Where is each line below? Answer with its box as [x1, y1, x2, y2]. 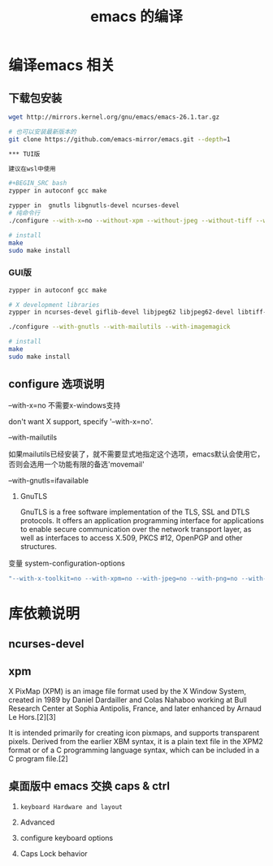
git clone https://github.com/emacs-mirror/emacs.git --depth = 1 [8, 135, 231, 143]
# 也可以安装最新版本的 [8, 128, 77, 136]
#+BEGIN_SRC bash [8, 180, 67, 188]
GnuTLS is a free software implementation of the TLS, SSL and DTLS [19, 507, 250, 517]
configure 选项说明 [8, 377, 105, 391]
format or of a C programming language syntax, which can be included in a [8, 745, 260, 755]
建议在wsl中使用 [8, 164, 56, 173]
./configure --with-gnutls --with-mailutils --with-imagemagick [8, 323, 231, 331]
